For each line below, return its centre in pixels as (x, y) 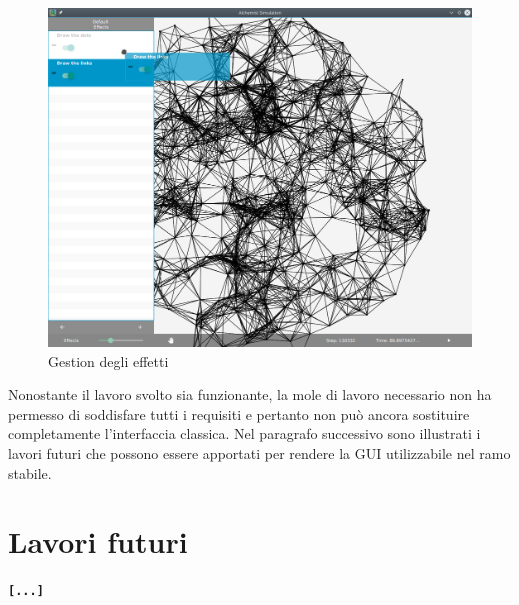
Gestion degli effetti (108, 360)
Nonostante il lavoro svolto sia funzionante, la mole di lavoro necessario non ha (250, 394)
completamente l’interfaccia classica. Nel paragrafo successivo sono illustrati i (244, 433)
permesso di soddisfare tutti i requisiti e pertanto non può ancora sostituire (239, 413)
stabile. (30, 472)
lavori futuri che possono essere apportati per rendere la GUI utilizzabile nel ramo (259, 453)
